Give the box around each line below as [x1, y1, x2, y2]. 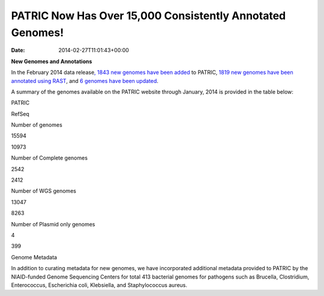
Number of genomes [11, 121, 62, 128]
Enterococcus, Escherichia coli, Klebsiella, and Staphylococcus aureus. [11, 281, 188, 288]
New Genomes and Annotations [11, 58, 92, 65]
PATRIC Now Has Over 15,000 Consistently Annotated [11, 9, 286, 22]
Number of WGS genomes [11, 187, 76, 195]
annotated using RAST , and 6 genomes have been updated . [11, 77, 159, 84]
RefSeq [11, 110, 29, 117]
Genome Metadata [11, 253, 57, 261]
